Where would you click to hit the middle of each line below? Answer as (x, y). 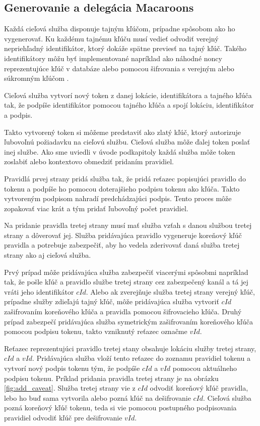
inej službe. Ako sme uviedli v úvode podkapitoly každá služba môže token (120, 151)
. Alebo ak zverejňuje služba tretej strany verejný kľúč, (170, 291)
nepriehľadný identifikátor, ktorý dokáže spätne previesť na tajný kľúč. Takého (125, 48)
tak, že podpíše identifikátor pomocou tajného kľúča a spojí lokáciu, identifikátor (129, 105)
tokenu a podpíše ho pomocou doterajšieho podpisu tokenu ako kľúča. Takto (122, 188)
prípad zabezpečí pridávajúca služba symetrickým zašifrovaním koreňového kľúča (128, 321)
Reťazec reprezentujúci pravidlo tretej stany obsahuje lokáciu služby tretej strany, (130, 348)
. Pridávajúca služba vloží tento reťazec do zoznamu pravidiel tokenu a (141, 358)
